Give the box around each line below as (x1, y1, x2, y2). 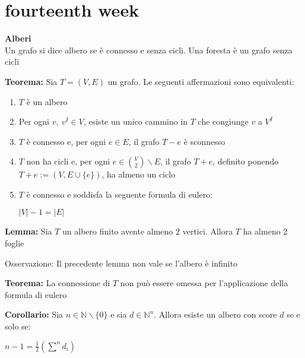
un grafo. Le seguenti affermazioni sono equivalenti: (107, 75, 294, 87)
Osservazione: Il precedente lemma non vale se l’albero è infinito (5, 256, 237, 269)
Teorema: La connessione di (5, 277, 110, 289)
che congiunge (198, 115, 249, 128)
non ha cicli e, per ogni (26, 155, 110, 167)
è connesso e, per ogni (26, 135, 106, 147)
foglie (5, 237, 24, 249)
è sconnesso (183, 135, 225, 147)
